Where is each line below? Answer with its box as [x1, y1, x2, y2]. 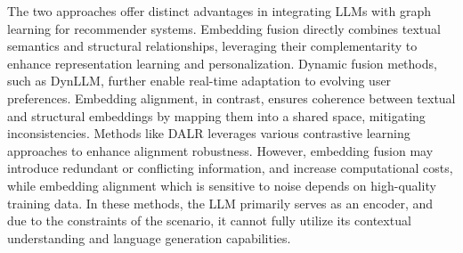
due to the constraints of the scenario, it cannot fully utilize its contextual [7, 211, 411, 230]
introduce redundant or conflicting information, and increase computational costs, [7, 159, 453, 177]
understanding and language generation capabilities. [7, 228, 291, 247]
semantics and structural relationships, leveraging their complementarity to [7, 37, 418, 55]
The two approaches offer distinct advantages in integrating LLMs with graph [7, 2, 432, 20]
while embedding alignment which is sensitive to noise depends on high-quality [7, 175, 436, 194]
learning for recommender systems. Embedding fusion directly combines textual [7, 19, 441, 37]
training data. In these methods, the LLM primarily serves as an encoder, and [7, 193, 434, 212]
